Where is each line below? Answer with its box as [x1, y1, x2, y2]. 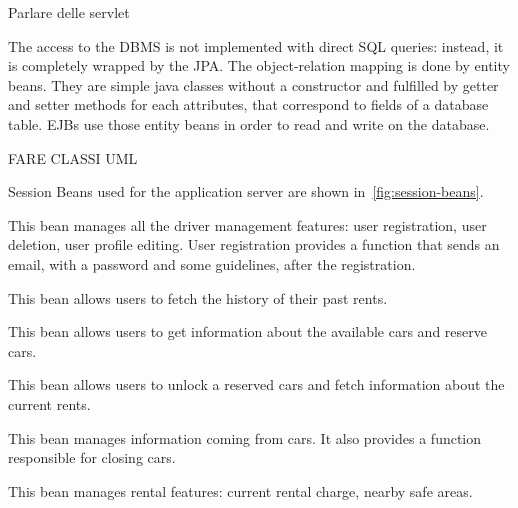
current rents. [8, 393, 91, 414]
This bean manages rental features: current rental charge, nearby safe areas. [8, 480, 473, 501]
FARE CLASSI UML [8, 147, 138, 168]
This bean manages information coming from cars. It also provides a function [8, 427, 482, 448]
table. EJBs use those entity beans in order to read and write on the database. [8, 113, 490, 134]
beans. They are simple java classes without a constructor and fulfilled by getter [8, 74, 499, 95]
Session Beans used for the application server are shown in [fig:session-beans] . [8, 181, 484, 202]
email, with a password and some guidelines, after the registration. [8, 253, 416, 274]
